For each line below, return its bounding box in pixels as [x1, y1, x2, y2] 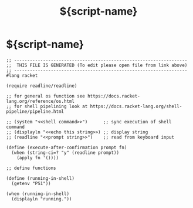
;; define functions [6, 165, 57, 171]
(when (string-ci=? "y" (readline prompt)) [11, 149, 119, 156]
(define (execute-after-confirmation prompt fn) [6, 145, 127, 150]
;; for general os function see [6, 93, 85, 99]
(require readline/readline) [6, 83, 77, 89]
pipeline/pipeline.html [6, 108, 65, 115]
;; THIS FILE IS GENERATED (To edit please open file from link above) [6, 62, 188, 68]
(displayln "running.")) [11, 196, 72, 202]
